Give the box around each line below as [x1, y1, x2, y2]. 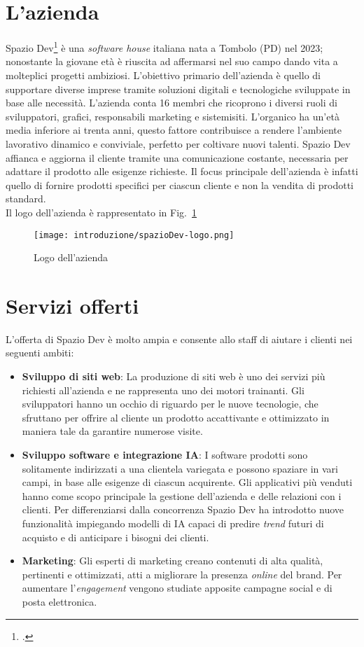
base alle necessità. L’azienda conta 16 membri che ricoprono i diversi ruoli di [6, 95, 337, 110]
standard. [6, 191, 46, 206]
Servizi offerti [6, 291, 139, 319]
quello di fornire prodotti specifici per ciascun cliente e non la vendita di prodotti [6, 177, 354, 192]
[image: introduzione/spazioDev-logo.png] [34, 230, 234, 240]
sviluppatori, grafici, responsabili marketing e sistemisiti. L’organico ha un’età [6, 109, 339, 123]
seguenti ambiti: [6, 345, 74, 360]
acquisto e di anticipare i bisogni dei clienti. [22, 529, 209, 544]
